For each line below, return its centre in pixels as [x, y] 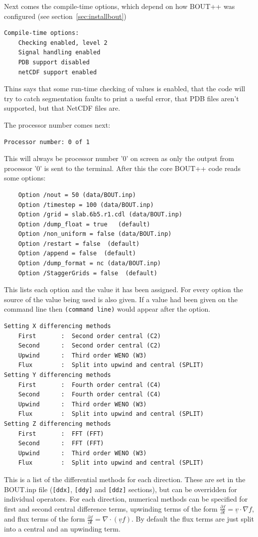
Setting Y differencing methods [58, 375]
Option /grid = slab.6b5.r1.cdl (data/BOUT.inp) [100, 215]
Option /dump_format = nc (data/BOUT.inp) [89, 264]
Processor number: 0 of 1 [47, 142]
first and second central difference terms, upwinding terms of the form [111, 508]
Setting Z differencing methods [58, 424]
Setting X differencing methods [58, 326]
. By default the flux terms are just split [193, 519]
